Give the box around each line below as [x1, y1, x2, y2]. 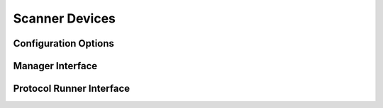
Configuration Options [13, 37, 115, 49]
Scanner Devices [13, 11, 116, 26]
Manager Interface [13, 60, 98, 72]
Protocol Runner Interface [13, 83, 131, 95]
